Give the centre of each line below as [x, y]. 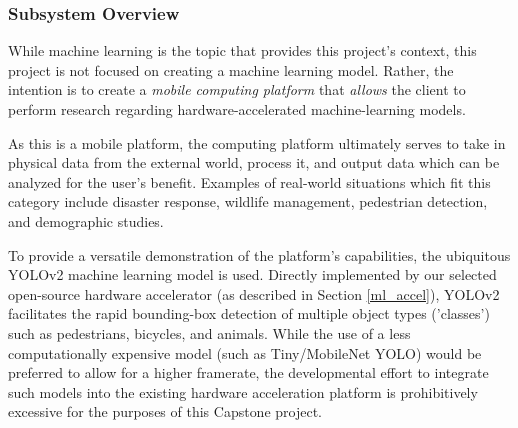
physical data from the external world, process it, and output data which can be [254, 162]
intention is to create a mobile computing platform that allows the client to [237, 89]
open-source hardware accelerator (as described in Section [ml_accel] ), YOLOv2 [254, 293]
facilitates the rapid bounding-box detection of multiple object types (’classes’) [249, 313]
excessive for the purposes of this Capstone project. [165, 411]
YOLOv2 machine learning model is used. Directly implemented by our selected [252, 274]
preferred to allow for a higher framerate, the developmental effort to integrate [248, 372]
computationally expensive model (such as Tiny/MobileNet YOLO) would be [245, 352]
